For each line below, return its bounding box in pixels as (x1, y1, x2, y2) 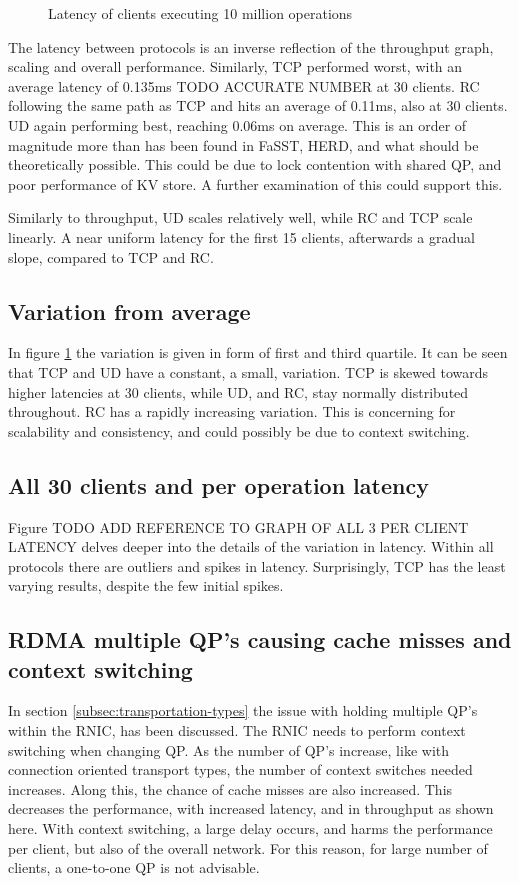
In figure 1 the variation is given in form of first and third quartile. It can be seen (8, 342, 508, 363)
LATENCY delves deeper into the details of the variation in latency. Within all (8, 536, 494, 557)
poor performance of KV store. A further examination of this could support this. (8, 173, 503, 194)
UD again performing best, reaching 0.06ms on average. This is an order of (8, 114, 467, 135)
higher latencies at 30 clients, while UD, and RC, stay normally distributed (8, 381, 469, 402)
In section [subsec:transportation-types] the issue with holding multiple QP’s (8, 700, 478, 721)
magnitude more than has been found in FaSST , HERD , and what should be (8, 134, 479, 155)
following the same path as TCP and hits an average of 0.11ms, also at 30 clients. (8, 95, 508, 116)
